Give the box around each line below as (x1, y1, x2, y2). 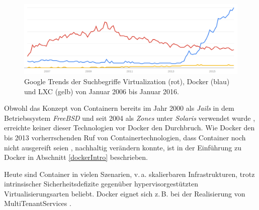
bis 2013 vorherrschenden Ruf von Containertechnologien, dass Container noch (4, 132, 246, 142)
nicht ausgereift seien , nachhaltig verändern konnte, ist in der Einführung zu (4, 142, 242, 152)
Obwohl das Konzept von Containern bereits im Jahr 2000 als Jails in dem (4, 103, 234, 113)
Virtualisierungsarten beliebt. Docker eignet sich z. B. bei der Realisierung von (4, 188, 245, 198)
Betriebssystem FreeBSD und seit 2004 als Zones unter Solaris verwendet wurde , (4, 112, 255, 123)
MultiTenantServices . (4, 198, 71, 208)
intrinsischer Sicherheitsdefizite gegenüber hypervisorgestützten (4, 178, 199, 189)
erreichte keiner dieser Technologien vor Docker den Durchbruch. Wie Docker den (4, 122, 255, 133)
